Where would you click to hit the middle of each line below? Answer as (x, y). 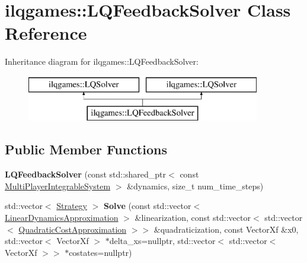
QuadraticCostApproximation (73, 229)
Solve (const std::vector (148, 206)
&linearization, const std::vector (193, 218)
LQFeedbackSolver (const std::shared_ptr (86, 174)
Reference (46, 33)
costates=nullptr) (100, 252)
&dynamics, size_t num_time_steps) (195, 186)
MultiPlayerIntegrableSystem (58, 186)
